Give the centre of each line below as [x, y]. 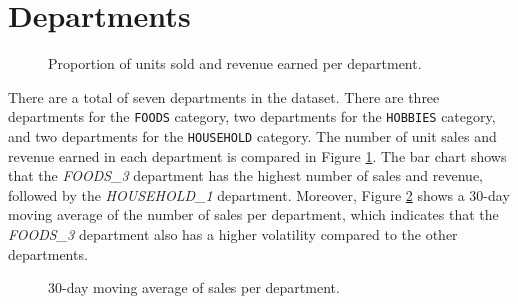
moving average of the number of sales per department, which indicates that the [253, 214]
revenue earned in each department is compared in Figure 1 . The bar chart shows [257, 155]
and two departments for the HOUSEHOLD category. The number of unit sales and [252, 135]
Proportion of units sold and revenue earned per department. [235, 63]
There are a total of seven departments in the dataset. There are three [224, 96]
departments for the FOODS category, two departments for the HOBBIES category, [252, 116]
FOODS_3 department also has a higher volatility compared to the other [233, 234]
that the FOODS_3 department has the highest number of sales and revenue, [245, 175]
